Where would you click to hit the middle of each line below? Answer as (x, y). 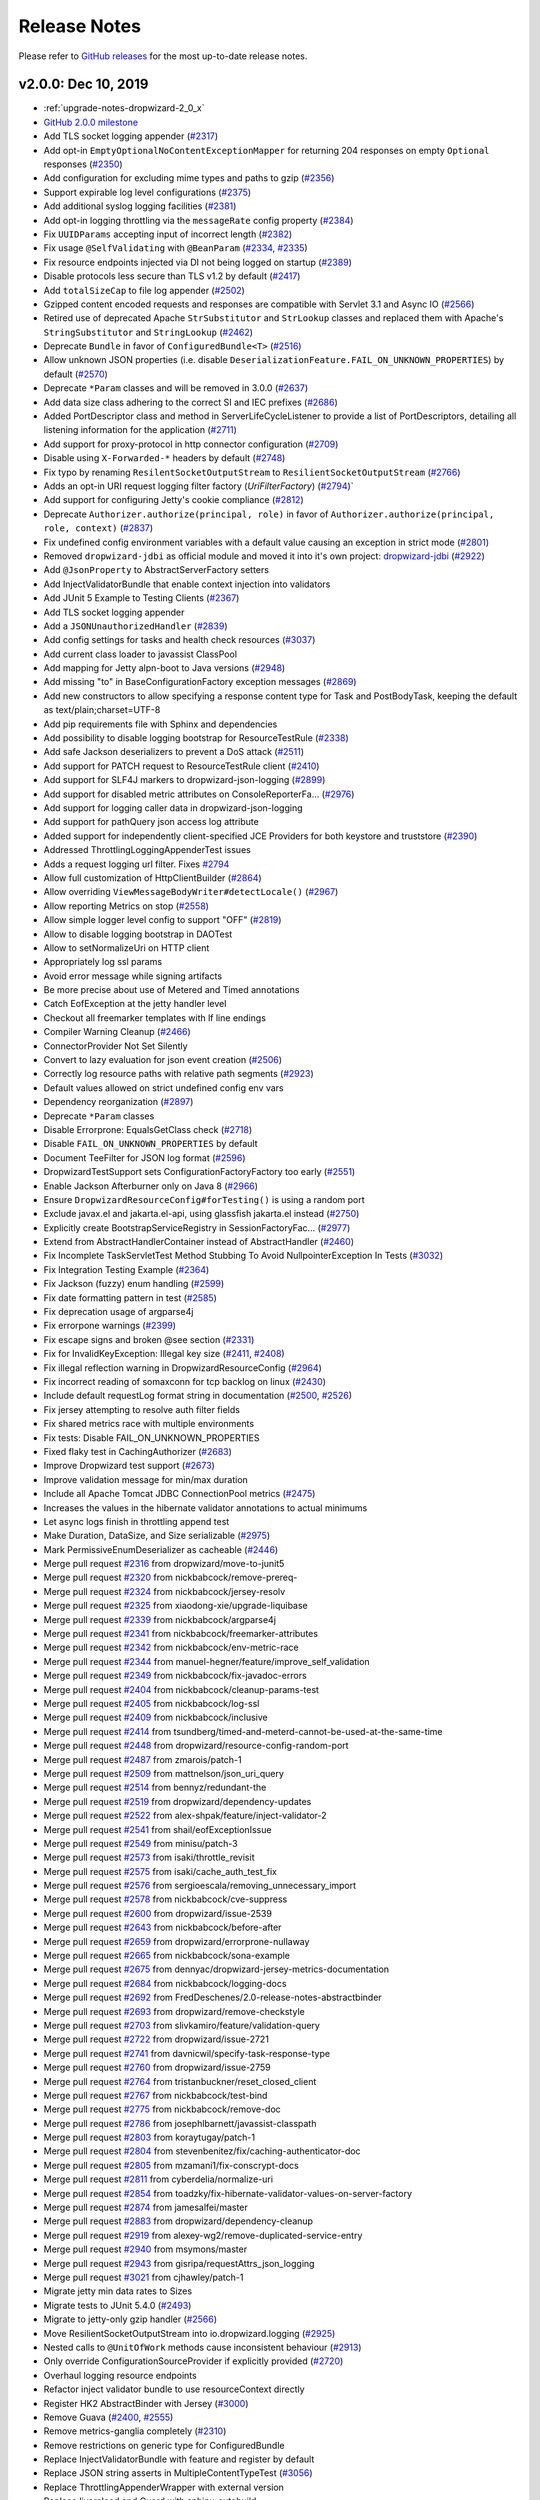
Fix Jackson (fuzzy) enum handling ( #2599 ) (134, 1284)
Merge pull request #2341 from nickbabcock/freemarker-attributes (181, 1634)
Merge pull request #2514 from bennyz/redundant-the (155, 1787)
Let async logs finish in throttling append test (136, 1521)
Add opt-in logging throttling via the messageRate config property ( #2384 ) (198, 220)
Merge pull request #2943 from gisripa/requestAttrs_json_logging (179, 2263)
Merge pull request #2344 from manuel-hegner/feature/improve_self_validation (206, 1661)
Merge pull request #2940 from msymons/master (145, 2249)
